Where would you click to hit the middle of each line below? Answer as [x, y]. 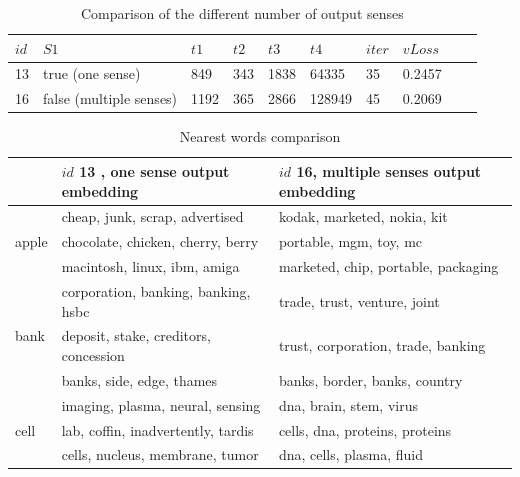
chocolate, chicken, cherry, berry [160, 241]
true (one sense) [92, 73]
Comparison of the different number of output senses [242, 13]
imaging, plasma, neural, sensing [161, 404]
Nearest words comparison [260, 136]
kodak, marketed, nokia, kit [363, 216]
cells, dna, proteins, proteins [365, 429]
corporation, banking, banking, [156, 290]
